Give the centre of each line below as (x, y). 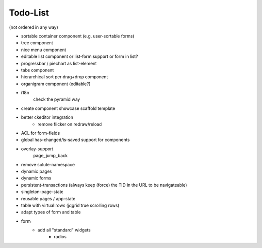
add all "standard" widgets (64, 230)
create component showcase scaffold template (68, 108)
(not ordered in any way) (33, 27)
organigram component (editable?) (56, 84)
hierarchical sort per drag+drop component (65, 77)
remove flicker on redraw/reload (70, 124)
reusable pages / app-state (48, 198)
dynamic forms (36, 178)
